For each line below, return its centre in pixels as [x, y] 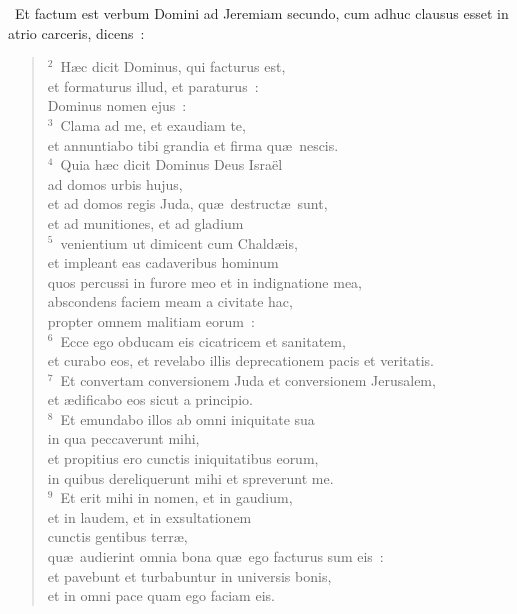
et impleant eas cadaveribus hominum [163, 262]
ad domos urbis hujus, [115, 183]
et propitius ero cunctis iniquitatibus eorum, [183, 458]
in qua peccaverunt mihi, [123, 438]
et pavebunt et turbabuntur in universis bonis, [189, 575]
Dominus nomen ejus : [117, 105]
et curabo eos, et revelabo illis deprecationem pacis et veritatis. [240, 360]
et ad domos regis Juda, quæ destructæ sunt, [187, 203]
